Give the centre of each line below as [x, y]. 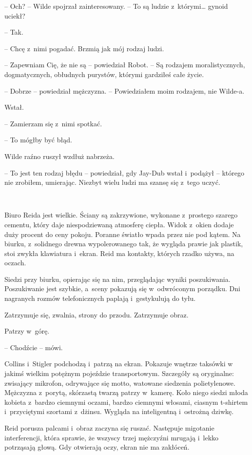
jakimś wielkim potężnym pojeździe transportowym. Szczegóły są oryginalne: [119, 373]
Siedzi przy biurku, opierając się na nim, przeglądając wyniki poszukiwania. [117, 279]
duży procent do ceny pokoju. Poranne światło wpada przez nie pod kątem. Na [123, 234]
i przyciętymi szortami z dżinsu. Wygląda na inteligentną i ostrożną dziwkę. [119, 411]
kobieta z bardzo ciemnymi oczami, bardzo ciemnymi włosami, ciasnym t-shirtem [126, 402]
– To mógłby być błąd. [38, 140]
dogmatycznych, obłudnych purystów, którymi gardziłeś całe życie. [104, 74]
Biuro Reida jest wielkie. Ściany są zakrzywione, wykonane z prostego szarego [121, 215]
